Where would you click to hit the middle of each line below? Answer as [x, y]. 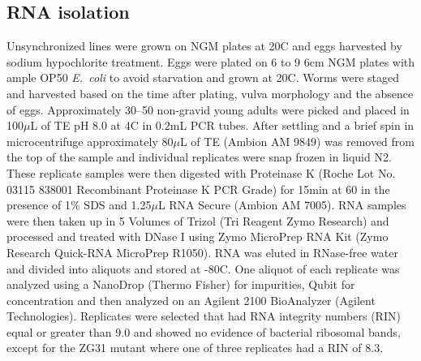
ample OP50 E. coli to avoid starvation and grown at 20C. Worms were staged [203, 77]
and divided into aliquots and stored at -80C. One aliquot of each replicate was [203, 268]
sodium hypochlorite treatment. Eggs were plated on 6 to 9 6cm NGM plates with [211, 61]
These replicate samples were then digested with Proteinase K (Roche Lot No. [201, 172]
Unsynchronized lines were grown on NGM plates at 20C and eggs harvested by [204, 46]
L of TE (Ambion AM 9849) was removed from [297, 141]
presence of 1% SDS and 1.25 [79, 205]
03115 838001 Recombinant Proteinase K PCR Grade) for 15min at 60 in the [198, 189]
